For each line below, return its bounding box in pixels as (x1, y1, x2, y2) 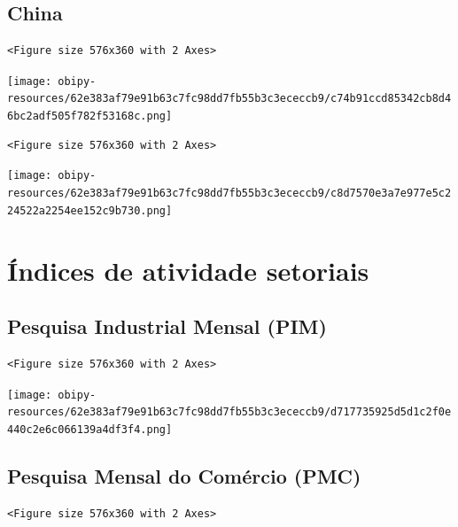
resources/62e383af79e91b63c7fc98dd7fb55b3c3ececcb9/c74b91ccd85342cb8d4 (7, 92, 452, 105)
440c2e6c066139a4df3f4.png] (7, 422, 173, 436)
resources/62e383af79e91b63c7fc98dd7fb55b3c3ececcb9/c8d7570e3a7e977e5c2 (7, 187, 452, 200)
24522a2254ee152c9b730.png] (7, 204, 173, 217)
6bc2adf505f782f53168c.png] (7, 110, 173, 123)
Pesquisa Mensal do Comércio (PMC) (7, 461, 361, 489)
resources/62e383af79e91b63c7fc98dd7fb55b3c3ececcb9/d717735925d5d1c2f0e (7, 406, 452, 419)
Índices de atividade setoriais (7, 252, 369, 288)
